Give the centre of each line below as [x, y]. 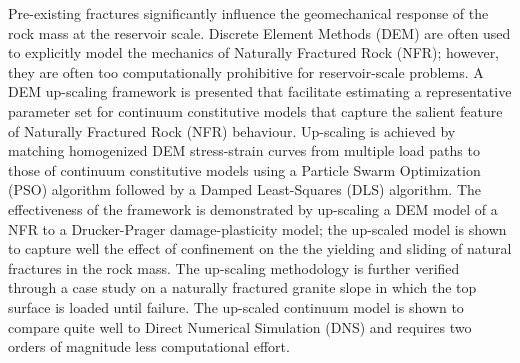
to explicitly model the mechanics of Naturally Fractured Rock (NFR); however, [254, 52]
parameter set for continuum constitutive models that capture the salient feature [255, 110]
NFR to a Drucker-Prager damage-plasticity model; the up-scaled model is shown [257, 228]
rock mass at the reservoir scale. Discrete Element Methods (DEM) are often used [259, 32]
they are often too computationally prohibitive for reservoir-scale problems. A [246, 71]
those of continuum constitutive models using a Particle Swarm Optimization [244, 169]
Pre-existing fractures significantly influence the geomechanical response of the [248, 13]
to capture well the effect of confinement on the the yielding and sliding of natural [260, 248]
